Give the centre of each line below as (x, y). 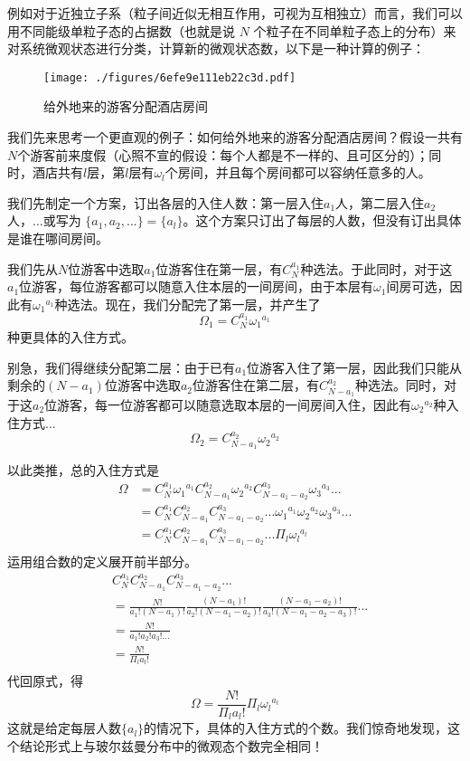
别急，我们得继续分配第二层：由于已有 (121, 367)
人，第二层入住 (380, 202)
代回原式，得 (45, 681)
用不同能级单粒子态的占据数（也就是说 (121, 30)
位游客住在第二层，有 (256, 385)
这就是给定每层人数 (64, 728)
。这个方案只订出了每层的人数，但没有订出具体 (322, 220)
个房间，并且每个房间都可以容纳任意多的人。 (298, 172)
